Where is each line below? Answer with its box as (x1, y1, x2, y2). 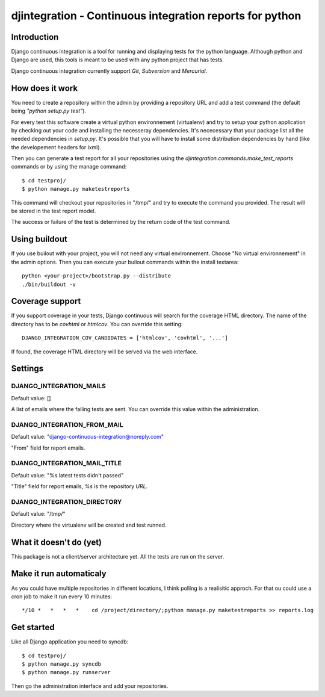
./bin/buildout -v (22, 280, 76, 288)
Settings (11, 364, 44, 374)
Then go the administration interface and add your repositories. (11, 682, 169, 689)
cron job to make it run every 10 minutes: (11, 593, 113, 600)
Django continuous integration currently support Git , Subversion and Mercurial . (11, 67, 208, 75)
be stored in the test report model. (11, 208, 96, 215)
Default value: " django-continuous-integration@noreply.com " (11, 433, 164, 441)
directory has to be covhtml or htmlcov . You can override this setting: (11, 320, 183, 327)
